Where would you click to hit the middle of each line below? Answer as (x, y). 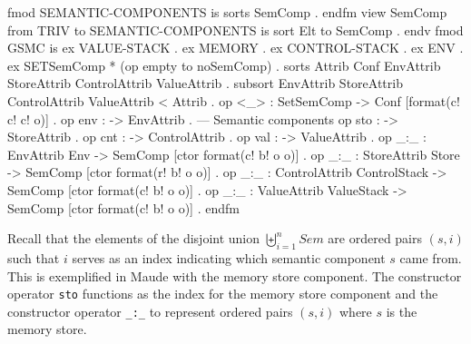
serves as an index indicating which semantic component (229, 257)
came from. (431, 257)
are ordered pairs (375, 238)
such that (34, 257)
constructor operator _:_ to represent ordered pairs (150, 311)
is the (402, 311)
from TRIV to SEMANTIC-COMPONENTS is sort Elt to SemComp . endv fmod (235, 29)
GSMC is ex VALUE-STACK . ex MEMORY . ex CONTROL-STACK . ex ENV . (235, 48)
